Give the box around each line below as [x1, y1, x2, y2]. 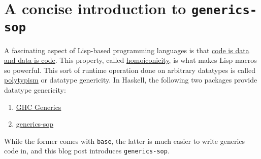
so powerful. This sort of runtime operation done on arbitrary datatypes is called [4, 64, 255, 75]
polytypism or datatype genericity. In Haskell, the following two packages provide [4, 74, 257, 85]
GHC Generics [16, 101, 61, 112]
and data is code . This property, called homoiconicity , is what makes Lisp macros [4, 55, 257, 65]
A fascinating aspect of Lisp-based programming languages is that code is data [4, 45, 249, 55]
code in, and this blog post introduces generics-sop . [4, 145, 170, 156]
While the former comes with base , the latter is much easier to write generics [4, 135, 245, 146]
